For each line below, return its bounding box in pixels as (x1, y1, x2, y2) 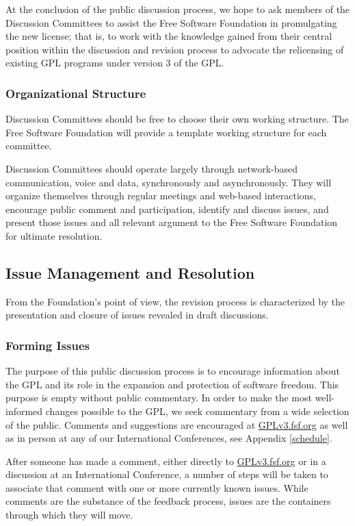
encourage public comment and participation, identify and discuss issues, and (5, 201, 329, 216)
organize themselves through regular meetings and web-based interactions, (5, 188, 317, 203)
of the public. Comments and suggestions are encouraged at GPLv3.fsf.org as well (5, 417, 348, 431)
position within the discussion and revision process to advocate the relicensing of (5, 42, 344, 56)
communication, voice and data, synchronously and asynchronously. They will (5, 175, 332, 189)
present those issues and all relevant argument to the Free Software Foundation (5, 215, 338, 229)
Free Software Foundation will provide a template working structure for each (5, 125, 327, 139)
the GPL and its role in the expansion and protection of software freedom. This (5, 377, 339, 391)
